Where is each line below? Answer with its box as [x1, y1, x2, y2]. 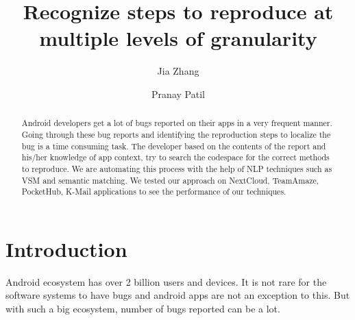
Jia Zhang [157, 64, 199, 78]
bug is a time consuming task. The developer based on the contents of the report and [21, 140, 326, 151]
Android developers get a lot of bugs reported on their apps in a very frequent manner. [21, 117, 332, 129]
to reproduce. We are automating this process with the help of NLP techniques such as [21, 162, 332, 174]
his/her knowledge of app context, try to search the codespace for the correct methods [21, 151, 330, 163]
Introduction [5, 234, 127, 262]
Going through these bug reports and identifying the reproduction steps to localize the [21, 128, 331, 140]
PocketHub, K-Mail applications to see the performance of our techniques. [21, 186, 286, 197]
